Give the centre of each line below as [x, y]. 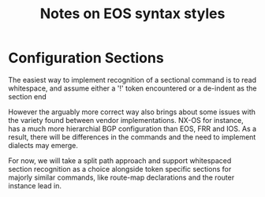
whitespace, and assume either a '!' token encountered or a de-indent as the [132, 88]
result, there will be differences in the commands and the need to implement [132, 137]
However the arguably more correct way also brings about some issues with [132, 112]
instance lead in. [35, 185]
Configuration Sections [86, 58]
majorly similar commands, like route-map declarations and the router [121, 177]
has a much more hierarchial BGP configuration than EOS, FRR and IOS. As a [132, 128]
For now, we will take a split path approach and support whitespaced [120, 160]
